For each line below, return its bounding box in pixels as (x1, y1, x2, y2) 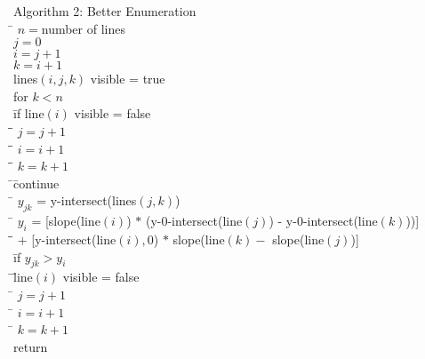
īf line (13, 104, 44, 123)
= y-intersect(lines (36, 191, 137, 210)
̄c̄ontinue (13, 173, 60, 192)
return (13, 337, 48, 355)
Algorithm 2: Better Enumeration (13, 2, 196, 20)
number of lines (41, 19, 125, 37)
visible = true (90, 69, 165, 88)
